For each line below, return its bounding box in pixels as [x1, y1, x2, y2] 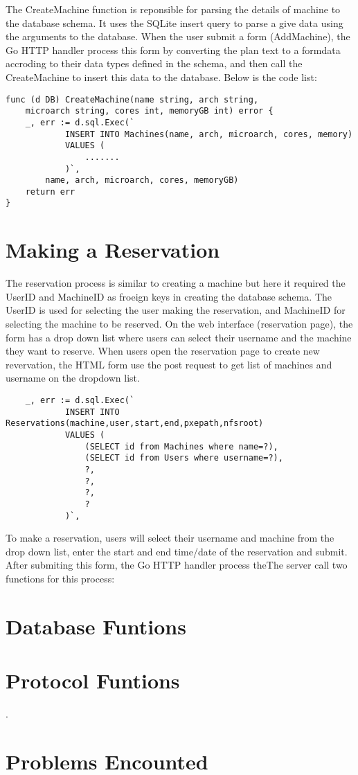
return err [25, 186, 75, 197]
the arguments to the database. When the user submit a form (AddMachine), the [6, 29, 350, 44]
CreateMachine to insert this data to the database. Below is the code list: [6, 69, 317, 84]
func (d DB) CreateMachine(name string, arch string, [6, 94, 259, 105]
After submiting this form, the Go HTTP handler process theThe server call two [6, 558, 348, 572]
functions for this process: [6, 571, 115, 585]
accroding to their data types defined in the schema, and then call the [6, 56, 303, 71]
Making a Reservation [6, 235, 220, 264]
